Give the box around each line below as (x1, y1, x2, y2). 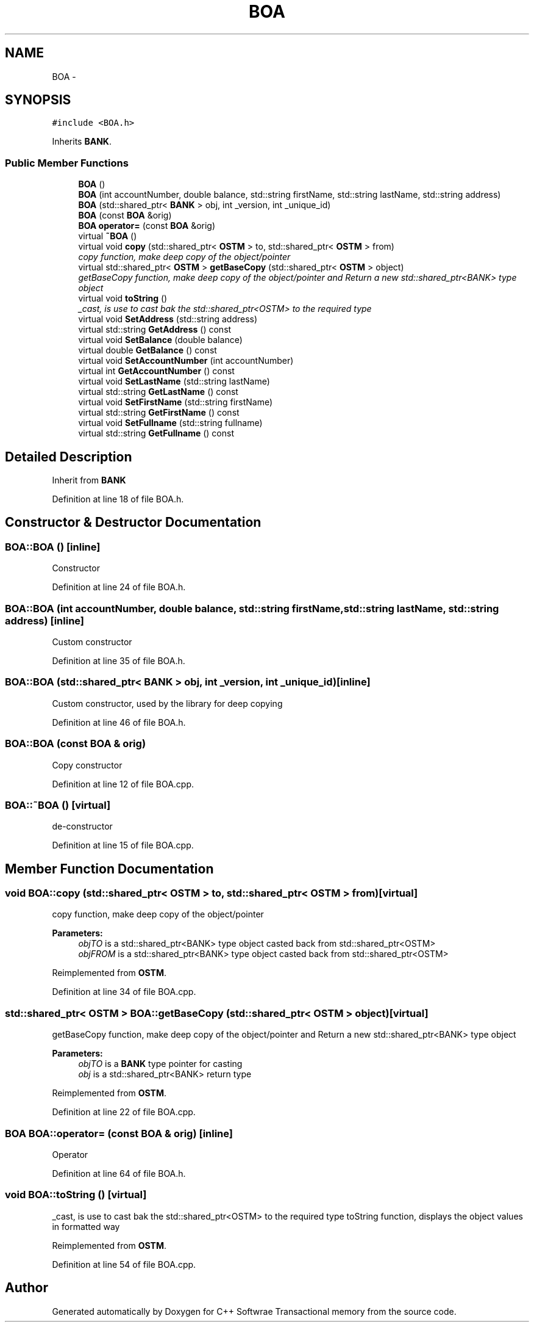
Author (5, 1280, 48, 1296)
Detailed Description (5, 449, 132, 465)
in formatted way (52, 1221, 120, 1232)
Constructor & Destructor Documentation (5, 515, 262, 530)
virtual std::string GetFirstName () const (78, 407, 240, 418)
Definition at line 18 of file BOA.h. (52, 494, 184, 505)
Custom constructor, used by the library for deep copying (52, 698, 283, 709)
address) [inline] (5, 614, 85, 627)
